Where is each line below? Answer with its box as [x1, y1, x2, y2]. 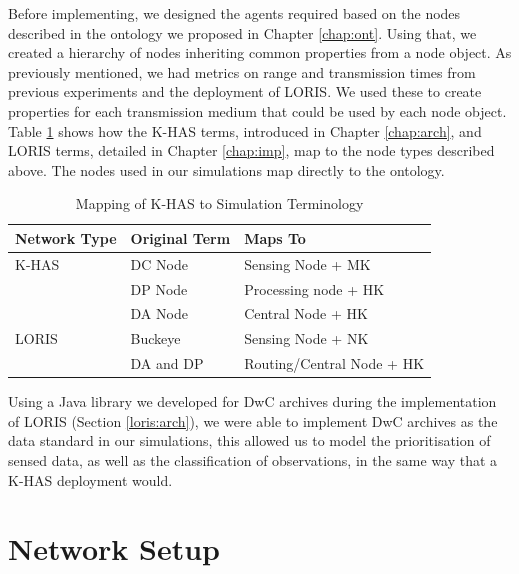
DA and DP [130, 353, 204, 374]
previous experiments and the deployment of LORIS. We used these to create [8, 81, 482, 102]
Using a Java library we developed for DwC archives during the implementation [8, 391, 497, 412]
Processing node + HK [244, 278, 385, 299]
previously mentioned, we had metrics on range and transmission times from [8, 61, 476, 82]
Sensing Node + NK [244, 328, 369, 349]
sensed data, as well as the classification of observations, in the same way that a [8, 450, 498, 471]
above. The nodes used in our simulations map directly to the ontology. [8, 159, 445, 180]
